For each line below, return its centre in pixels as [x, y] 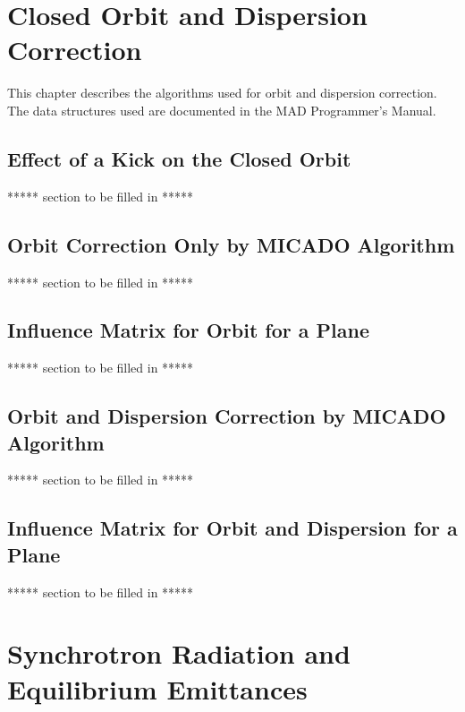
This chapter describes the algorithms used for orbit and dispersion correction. [222, 93]
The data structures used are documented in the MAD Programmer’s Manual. [222, 110]
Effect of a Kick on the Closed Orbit [179, 158]
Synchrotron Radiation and [179, 653]
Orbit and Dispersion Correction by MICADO [227, 416]
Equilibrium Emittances [157, 688]
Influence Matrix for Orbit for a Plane [188, 330]
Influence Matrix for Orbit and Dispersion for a [232, 528]
